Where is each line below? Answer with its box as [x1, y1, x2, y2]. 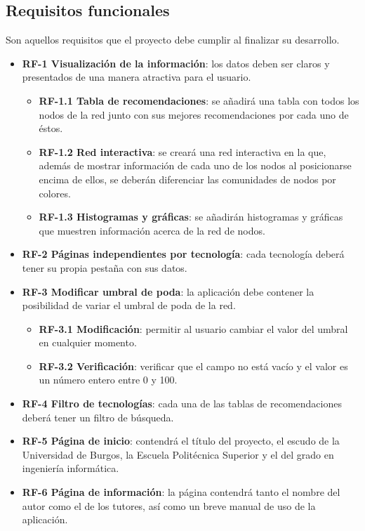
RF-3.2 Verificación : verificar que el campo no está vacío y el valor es [39, 358, 348, 373]
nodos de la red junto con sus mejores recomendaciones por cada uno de [39, 107, 349, 122]
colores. [39, 185, 71, 200]
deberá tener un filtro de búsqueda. [22, 409, 174, 424]
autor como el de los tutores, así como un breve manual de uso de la [22, 498, 316, 513]
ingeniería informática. [22, 461, 119, 476]
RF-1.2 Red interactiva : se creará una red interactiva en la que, [39, 144, 326, 159]
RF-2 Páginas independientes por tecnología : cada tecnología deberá [22, 247, 345, 261]
